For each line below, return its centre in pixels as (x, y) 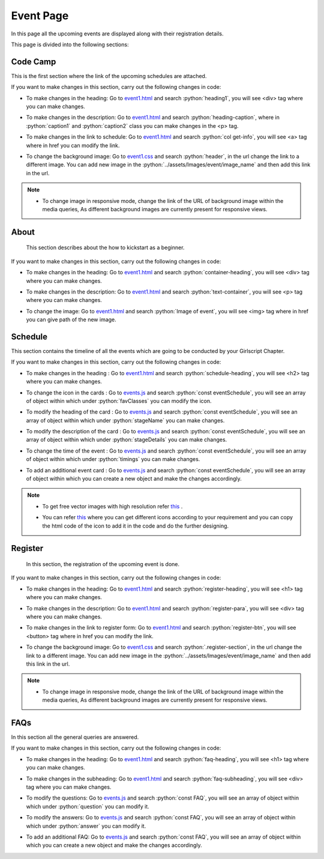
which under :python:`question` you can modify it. (88, 806)
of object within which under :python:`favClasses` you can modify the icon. (119, 401)
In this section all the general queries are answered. (75, 737)
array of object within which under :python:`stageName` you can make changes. (125, 420)
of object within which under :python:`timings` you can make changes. (113, 459)
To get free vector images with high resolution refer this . (112, 506)
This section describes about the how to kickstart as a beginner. (105, 248)
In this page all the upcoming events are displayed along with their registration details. (117, 34)
